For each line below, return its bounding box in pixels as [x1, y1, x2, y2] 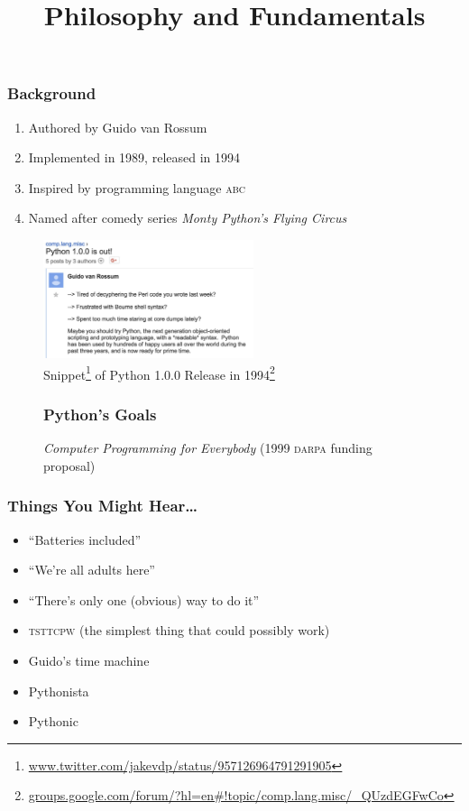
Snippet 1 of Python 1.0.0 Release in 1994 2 [43, 362, 275, 383]
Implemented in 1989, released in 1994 [28, 148, 241, 167]
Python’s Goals [43, 402, 157, 425]
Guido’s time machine [28, 650, 150, 669]
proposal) [43, 456, 96, 475]
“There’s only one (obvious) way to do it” [28, 590, 260, 609]
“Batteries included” [28, 530, 142, 548]
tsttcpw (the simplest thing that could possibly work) [28, 621, 330, 640]
